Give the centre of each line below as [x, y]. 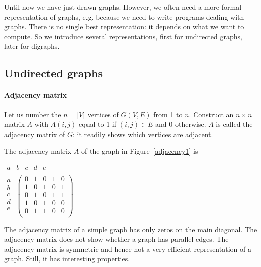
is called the [234, 124]
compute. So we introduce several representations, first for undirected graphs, [123, 36]
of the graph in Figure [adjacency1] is [140, 151]
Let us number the [33, 114]
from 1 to [168, 114]
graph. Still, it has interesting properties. [67, 259]
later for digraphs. [32, 46]
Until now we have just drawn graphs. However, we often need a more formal [123, 7]
